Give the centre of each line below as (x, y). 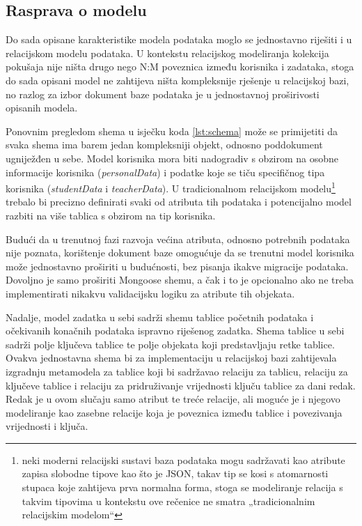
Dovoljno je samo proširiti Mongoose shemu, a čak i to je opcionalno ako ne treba (180, 280)
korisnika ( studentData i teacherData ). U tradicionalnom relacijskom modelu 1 (171, 187)
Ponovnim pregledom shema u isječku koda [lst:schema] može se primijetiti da (172, 131)
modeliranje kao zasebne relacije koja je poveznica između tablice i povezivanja (174, 412)
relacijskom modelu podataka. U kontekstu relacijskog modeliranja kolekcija (167, 53)
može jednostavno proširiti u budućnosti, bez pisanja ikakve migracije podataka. (177, 266)
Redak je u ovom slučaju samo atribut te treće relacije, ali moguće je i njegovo (173, 399)
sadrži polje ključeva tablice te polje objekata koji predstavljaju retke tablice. (170, 344)
